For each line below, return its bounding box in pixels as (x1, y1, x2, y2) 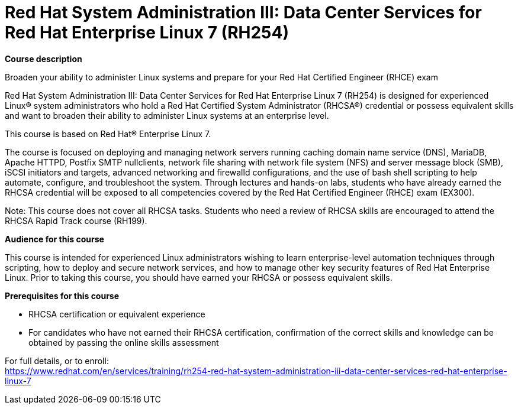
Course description (5, 53, 82, 64)
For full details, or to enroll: (5, 355, 109, 366)
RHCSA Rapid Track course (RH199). (5, 215, 147, 226)
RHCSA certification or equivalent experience (28, 309, 205, 319)
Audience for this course (5, 233, 104, 244)
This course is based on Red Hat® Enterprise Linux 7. (5, 128, 211, 139)
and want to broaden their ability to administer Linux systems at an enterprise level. (5, 110, 329, 121)
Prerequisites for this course (5, 290, 120, 301)
